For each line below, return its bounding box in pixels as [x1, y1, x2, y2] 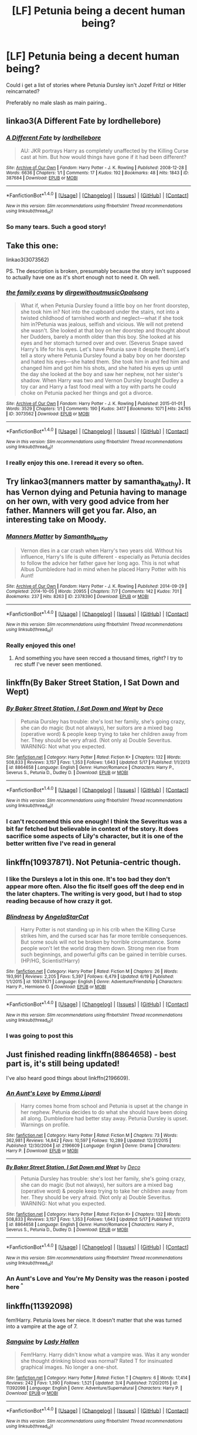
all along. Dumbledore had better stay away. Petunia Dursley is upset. [20, 1115, 189, 1122]
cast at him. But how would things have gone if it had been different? [20, 153, 186, 160]
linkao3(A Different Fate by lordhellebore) [6, 116, 161, 126]
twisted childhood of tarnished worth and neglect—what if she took [20, 314, 184, 321]
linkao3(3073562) [6, 256, 49, 264]
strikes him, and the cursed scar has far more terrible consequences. [20, 932, 188, 940]
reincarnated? [6, 87, 40, 94]
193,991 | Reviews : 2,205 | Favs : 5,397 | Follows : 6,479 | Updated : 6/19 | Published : [6, 974, 174, 980]
